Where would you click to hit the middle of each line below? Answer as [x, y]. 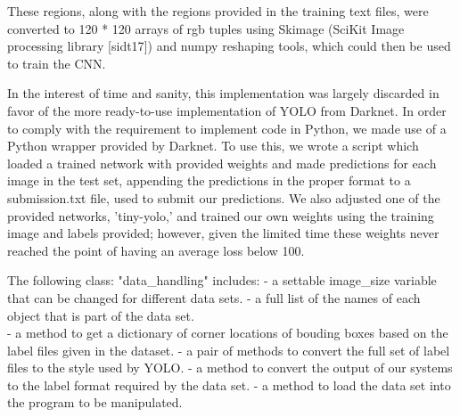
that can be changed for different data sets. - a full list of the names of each [214, 297]
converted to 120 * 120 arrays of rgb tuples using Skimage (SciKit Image [206, 28]
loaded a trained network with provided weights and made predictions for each [222, 163]
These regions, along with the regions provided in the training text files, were [218, 11]
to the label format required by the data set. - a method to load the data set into [229, 384]
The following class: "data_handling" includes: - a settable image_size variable [222, 280]
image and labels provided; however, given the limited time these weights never [223, 233]
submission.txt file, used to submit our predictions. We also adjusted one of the [224, 197]
